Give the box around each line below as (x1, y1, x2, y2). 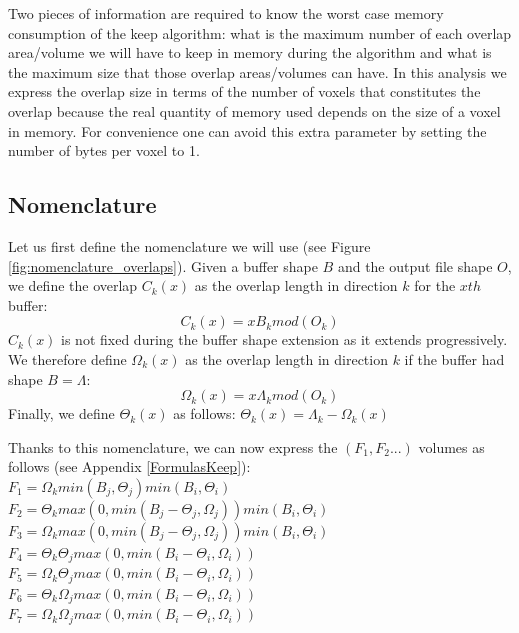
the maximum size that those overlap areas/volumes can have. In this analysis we (8, 61, 507, 82)
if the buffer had (404, 348, 505, 369)
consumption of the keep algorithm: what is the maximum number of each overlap (8, 22, 512, 43)
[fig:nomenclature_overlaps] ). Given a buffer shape (8, 255, 318, 276)
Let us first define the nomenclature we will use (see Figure (8, 235, 371, 256)
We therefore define (8, 348, 127, 369)
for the (414, 275, 456, 296)
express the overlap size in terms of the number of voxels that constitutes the (8, 81, 481, 102)
